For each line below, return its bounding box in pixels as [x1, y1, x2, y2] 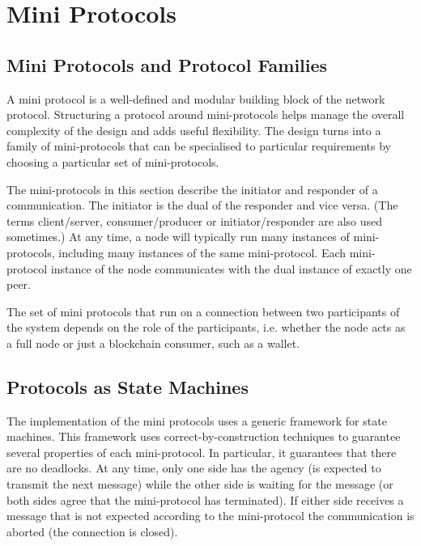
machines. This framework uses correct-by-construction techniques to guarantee [6, 428, 401, 445]
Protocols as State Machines [6, 374, 249, 399]
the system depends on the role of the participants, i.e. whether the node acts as [6, 319, 406, 336]
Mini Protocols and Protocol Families [6, 52, 328, 77]
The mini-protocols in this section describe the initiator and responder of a [6, 180, 378, 197]
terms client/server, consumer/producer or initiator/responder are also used [6, 212, 383, 229]
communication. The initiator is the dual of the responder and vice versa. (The [6, 197, 398, 214]
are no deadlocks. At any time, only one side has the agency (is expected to [6, 459, 381, 476]
